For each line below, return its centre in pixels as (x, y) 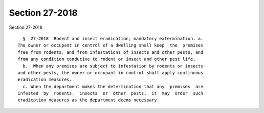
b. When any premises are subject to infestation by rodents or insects (113, 66)
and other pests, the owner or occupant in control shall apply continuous (110, 73)
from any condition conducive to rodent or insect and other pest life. (107, 59)
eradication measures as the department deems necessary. (89, 100)
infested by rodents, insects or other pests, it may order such (110, 93)
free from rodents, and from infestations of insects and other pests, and (110, 52)
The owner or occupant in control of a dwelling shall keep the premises (110, 45)
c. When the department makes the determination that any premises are (113, 86)
